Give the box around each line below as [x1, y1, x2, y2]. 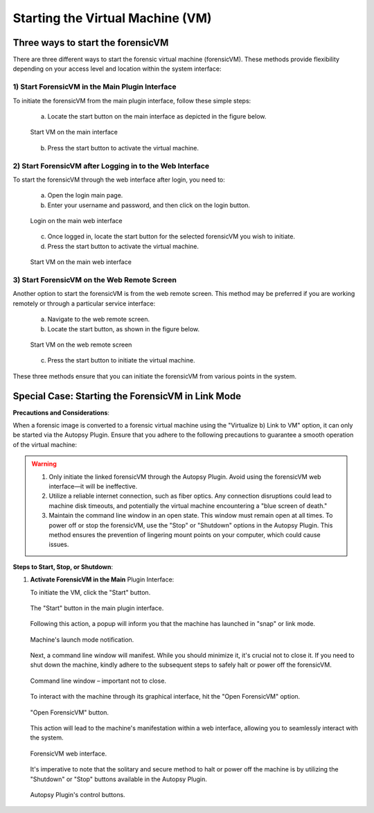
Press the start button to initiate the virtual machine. [47, 356, 195, 365]
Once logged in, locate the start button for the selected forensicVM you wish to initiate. [47, 232, 296, 241]
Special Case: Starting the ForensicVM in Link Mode [12, 390, 242, 402]
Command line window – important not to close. [30, 676, 166, 685]
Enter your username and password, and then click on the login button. [47, 201, 251, 209]
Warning [31, 460, 57, 468]
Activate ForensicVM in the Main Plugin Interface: [30, 575, 175, 584]
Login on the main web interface [30, 217, 123, 225]
